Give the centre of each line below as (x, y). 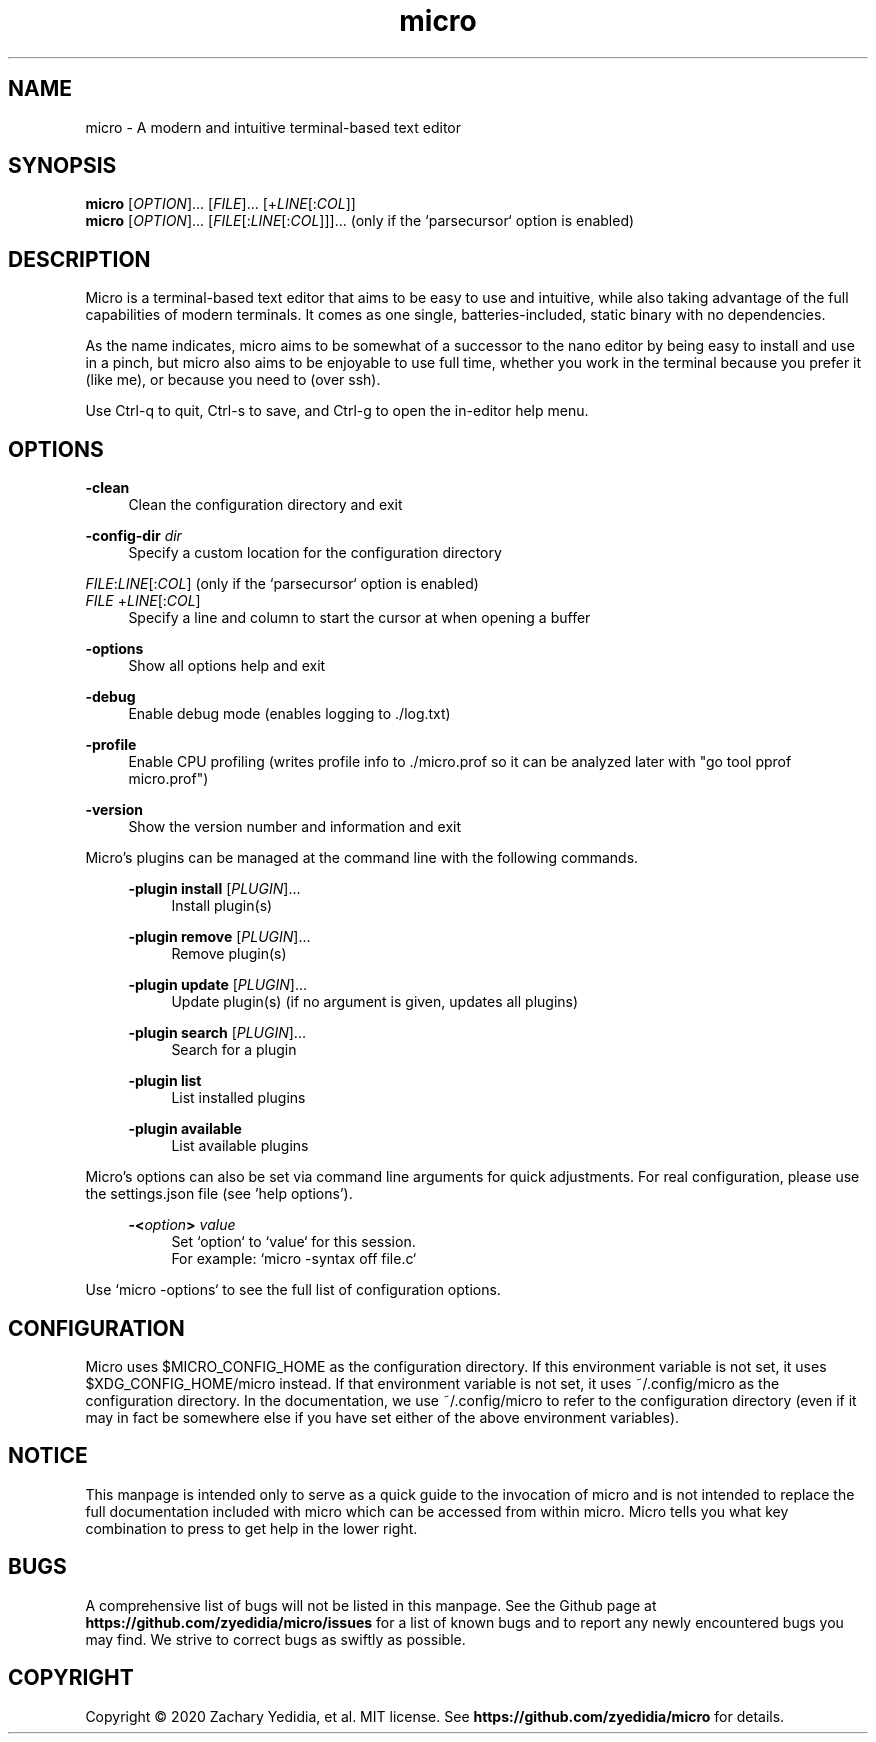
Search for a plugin (234, 1050)
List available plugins (240, 1146)
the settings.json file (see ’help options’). (219, 1194)
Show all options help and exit (227, 666)
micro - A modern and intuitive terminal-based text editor (273, 127)
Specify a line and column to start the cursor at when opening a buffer (359, 618)
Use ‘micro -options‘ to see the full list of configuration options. (293, 1290)
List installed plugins (238, 1098)
